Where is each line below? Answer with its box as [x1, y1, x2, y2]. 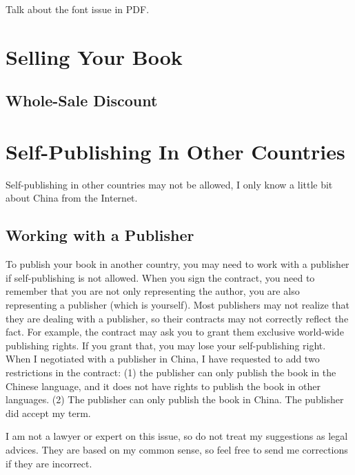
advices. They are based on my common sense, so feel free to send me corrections [6, 442, 348, 456]
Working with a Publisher [6, 224, 194, 246]
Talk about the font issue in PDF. [6, 2, 150, 16]
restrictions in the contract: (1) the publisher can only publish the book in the [6, 365, 336, 380]
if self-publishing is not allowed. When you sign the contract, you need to [6, 270, 315, 284]
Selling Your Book [6, 42, 183, 70]
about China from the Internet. [6, 191, 138, 205]
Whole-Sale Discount [6, 90, 158, 111]
